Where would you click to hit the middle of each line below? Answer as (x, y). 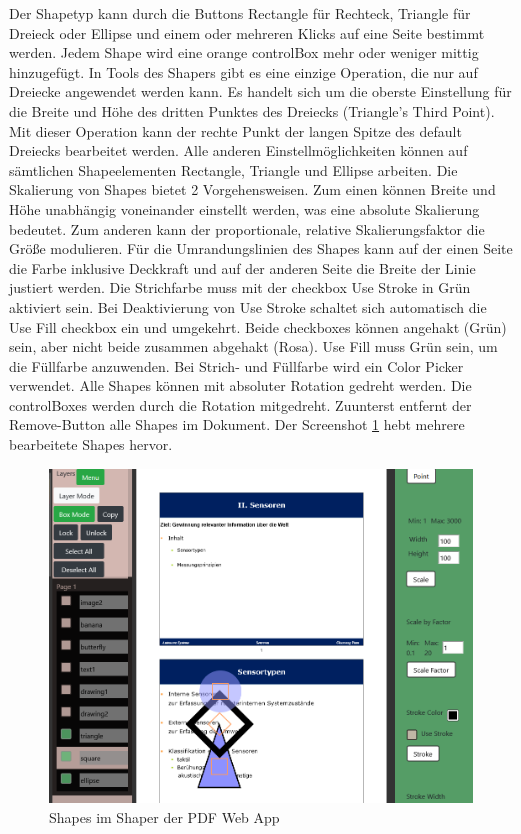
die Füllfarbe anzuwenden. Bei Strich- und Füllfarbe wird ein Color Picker (236, 365)
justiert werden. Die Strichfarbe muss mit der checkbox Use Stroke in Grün (240, 287)
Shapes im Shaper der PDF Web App (164, 816)
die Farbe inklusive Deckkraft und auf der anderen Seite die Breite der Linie (242, 267)
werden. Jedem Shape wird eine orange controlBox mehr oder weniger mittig (244, 52)
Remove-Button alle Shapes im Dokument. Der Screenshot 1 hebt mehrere (237, 424)
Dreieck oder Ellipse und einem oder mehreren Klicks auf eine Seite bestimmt (247, 32)
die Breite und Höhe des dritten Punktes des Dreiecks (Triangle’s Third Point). (252, 110)
